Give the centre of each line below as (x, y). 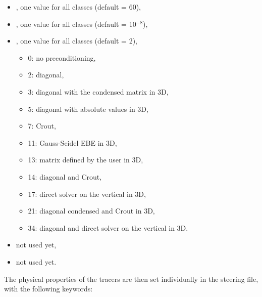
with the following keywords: (48, 289)
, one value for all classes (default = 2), (76, 41)
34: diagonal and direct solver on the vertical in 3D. (108, 227)
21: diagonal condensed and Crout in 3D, (91, 211)
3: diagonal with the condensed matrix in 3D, (98, 91)
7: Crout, (42, 126)
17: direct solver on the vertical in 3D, (87, 194)
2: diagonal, (46, 75)
